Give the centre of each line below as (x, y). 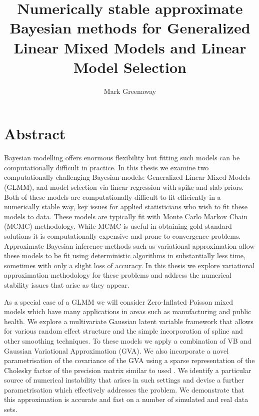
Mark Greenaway (130, 91)
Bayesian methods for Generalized (130, 28)
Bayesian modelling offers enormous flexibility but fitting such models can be (122, 158)
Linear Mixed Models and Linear (130, 47)
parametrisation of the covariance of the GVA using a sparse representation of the (129, 360)
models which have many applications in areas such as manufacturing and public (128, 311)
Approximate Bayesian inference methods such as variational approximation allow (129, 245)
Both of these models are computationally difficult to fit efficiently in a (112, 197)
